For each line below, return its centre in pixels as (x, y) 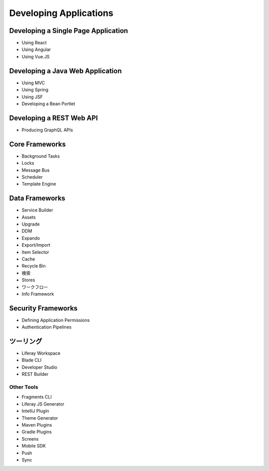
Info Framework (38, 294)
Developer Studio (39, 367)
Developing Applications (61, 13)
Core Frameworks (37, 144)
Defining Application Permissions (56, 320)
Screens (30, 439)
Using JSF (32, 97)
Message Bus (36, 170)
